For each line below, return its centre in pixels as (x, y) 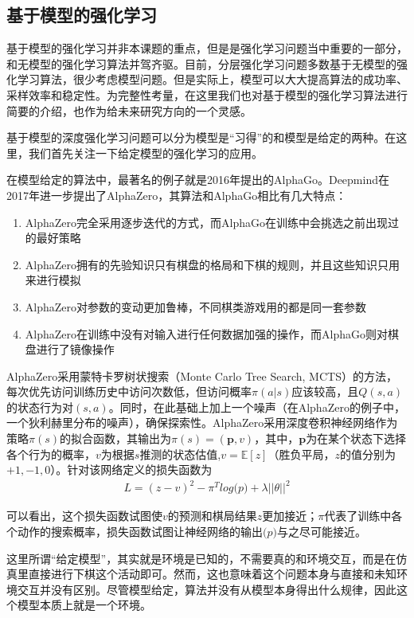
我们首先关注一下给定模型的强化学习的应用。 (145, 153)
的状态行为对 (40, 407)
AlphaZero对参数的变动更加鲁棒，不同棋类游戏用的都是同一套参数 (196, 306)
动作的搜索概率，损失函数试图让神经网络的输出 (140, 531)
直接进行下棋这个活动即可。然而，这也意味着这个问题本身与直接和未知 (212, 574)
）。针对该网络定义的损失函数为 (131, 469)
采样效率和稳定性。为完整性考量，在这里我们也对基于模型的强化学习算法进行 (207, 94)
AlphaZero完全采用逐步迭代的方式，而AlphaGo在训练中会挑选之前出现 (206, 222)
